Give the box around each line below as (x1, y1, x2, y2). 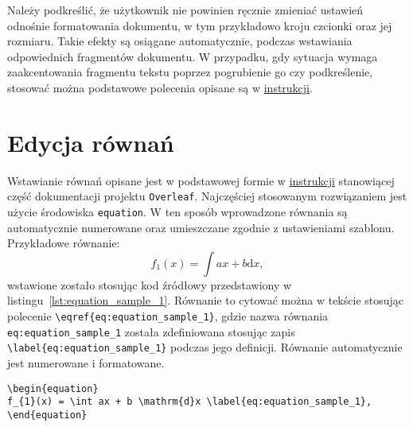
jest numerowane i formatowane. (7, 354, 165, 371)
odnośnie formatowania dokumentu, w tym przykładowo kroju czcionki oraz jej (7, 17, 392, 33)
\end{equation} (7, 409, 88, 421)
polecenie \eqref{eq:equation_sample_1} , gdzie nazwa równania (7, 307, 329, 324)
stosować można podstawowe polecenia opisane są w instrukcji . (7, 79, 313, 95)
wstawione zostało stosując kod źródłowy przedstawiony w (7, 276, 292, 293)
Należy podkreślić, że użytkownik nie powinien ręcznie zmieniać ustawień (7, 2, 364, 17)
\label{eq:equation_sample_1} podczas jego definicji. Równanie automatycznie (7, 339, 403, 355)
